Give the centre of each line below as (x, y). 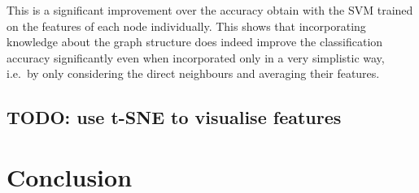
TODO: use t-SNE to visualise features (174, 117)
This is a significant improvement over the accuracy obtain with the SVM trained (210, 10)
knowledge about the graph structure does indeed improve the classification (195, 42)
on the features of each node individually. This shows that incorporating (186, 26)
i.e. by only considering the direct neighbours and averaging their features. (193, 73)
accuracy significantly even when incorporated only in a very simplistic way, (196, 57)
